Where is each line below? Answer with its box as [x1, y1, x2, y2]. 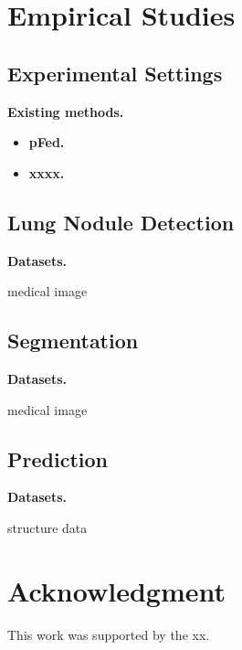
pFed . [28, 133, 65, 152]
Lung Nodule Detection [7, 208, 235, 236]
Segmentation [7, 326, 139, 355]
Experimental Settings [7, 59, 223, 87]
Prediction [7, 444, 108, 473]
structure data [7, 517, 88, 537]
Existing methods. [7, 101, 124, 121]
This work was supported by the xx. [7, 624, 210, 644]
